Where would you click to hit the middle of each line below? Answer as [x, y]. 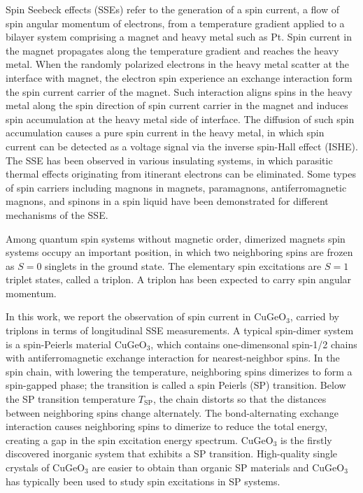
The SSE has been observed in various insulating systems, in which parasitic [169, 160]
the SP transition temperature [71, 399]
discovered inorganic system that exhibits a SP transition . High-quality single [172, 453]
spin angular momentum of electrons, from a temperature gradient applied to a [175, 23]
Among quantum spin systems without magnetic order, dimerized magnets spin [176, 238]
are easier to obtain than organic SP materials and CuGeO [218, 467]
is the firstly [306, 440]
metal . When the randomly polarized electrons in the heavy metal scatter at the [178, 64]
